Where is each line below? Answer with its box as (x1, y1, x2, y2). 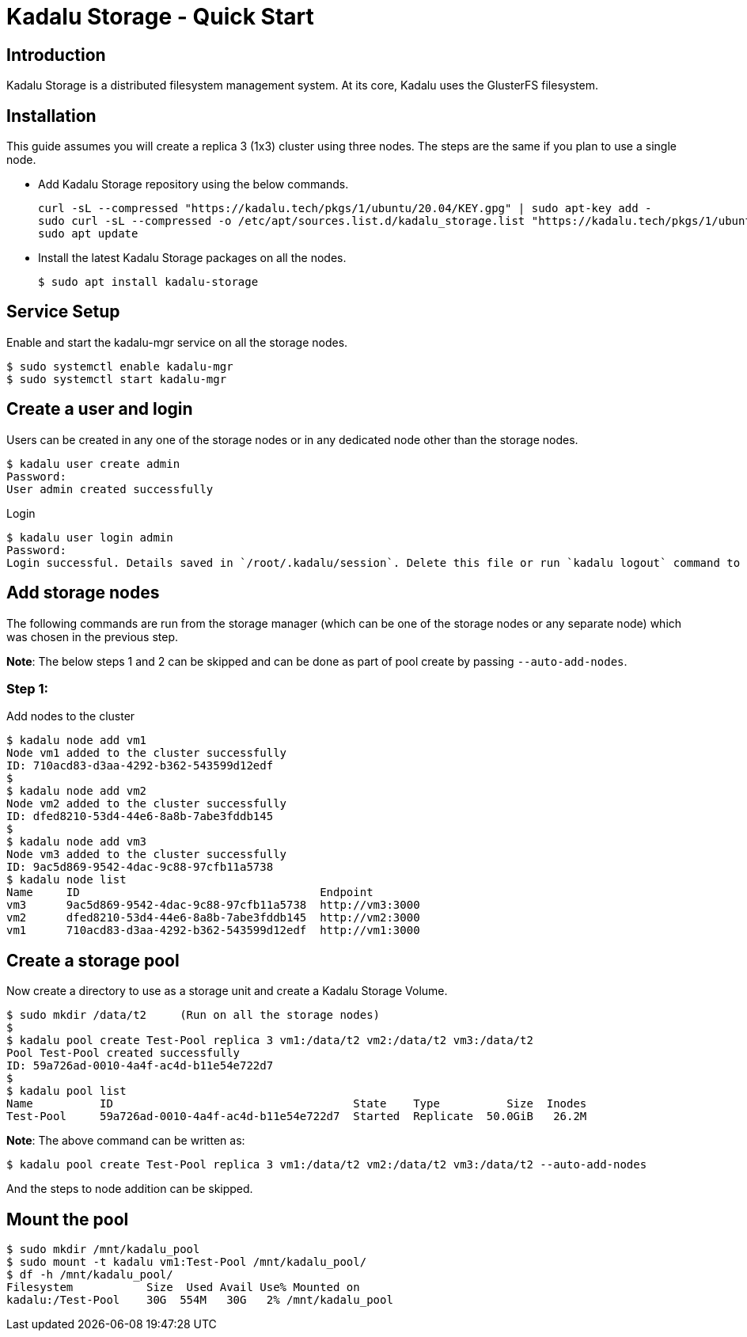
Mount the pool (6, 1209, 129, 1229)
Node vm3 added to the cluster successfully (6, 848, 287, 861)
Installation (6, 105, 97, 126)
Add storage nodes (6, 583, 160, 603)
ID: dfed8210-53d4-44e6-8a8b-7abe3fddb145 (6, 810, 274, 823)
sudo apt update (38, 227, 138, 241)
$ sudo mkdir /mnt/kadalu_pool (6, 1242, 200, 1255)
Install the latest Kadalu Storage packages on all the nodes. (38, 251, 347, 265)
